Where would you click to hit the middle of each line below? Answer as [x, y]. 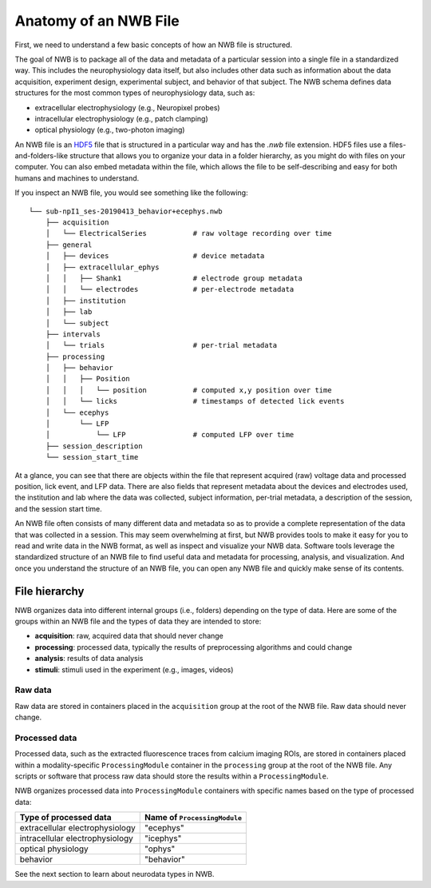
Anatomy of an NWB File [97, 21]
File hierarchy [49, 591]
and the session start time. [59, 508]
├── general [69, 245]
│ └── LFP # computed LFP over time [170, 435]
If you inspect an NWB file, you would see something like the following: [131, 193]
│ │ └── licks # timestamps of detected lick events [195, 401]
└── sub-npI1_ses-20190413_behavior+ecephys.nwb [126, 211]
